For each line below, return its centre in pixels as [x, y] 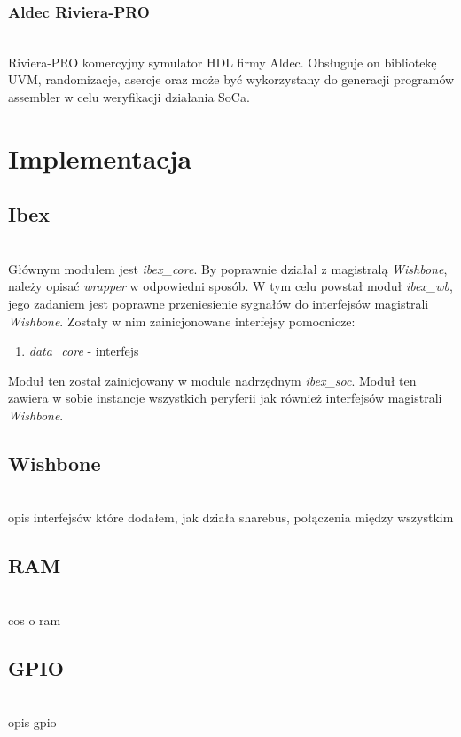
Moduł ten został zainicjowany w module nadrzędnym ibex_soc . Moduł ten [212, 380]
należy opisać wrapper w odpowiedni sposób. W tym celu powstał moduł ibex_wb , [230, 286]
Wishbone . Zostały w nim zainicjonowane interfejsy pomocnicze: [182, 321]
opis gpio [32, 722]
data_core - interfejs [84, 351]
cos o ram [35, 619]
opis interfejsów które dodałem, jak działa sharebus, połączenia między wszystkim [231, 517]
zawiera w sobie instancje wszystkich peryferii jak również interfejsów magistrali [225, 398]
